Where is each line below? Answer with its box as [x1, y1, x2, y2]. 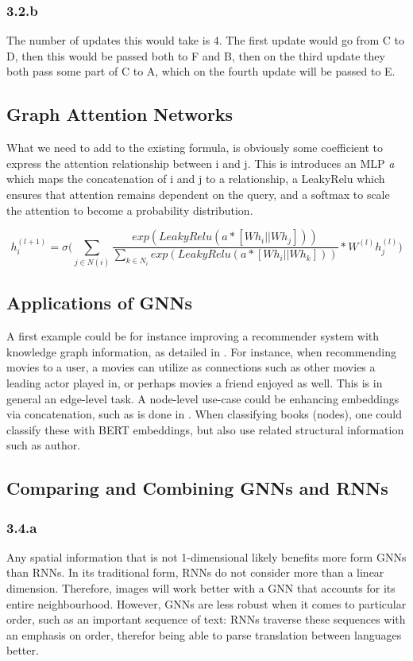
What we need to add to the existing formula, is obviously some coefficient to [6, 139, 383, 156]
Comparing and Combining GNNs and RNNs [6, 476, 388, 500]
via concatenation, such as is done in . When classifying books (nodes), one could [6, 406, 402, 422]
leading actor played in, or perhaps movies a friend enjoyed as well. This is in [6, 374, 383, 391]
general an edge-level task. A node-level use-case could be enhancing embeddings [6, 390, 399, 406]
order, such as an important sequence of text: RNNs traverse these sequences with [6, 611, 406, 628]
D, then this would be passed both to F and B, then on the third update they [6, 47, 385, 64]
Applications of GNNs [6, 290, 192, 315]
